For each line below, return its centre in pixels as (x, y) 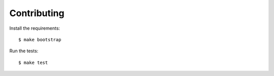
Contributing (37, 13)
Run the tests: (24, 51)
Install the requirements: (35, 28)
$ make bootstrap (40, 40)
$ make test (33, 62)
